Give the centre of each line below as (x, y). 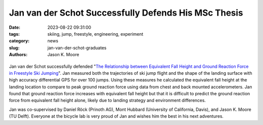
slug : (14, 48)
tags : (14, 34)
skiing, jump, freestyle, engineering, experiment (95, 34)
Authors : (18, 55)
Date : (15, 27)
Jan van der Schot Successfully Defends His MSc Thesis (126, 13)
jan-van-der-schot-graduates (77, 48)
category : (19, 41)
